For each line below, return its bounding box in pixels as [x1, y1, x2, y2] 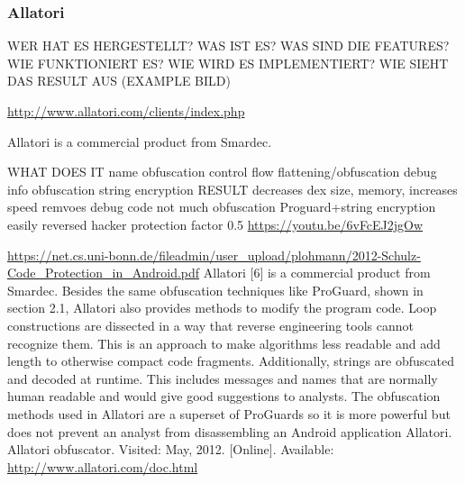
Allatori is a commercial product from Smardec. [7, 132, 272, 150]
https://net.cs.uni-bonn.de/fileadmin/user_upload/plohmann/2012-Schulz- [7, 245, 421, 264]
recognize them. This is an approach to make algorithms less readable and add [7, 333, 441, 352]
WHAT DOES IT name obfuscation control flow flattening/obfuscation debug [7, 162, 437, 181]
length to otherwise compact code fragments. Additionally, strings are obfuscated [7, 351, 454, 370]
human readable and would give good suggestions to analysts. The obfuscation [7, 387, 441, 406]
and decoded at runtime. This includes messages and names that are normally [7, 369, 438, 387]
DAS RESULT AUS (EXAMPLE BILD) [7, 71, 231, 90]
